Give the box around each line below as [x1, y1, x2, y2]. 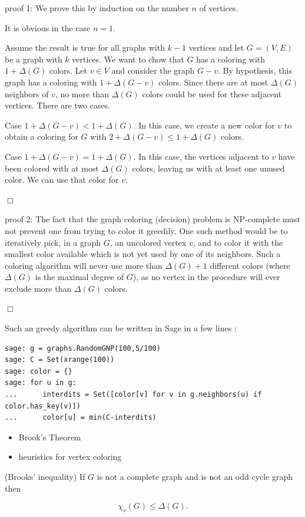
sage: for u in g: [5, 378, 77, 387]
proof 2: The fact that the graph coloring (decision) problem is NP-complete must [5, 213, 300, 225]
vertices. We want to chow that [72, 52, 184, 65]
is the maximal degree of [35, 271, 124, 283]
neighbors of [5, 87, 49, 100]
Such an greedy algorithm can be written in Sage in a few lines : [5, 322, 237, 334]
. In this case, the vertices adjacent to [133, 150, 269, 162]
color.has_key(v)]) [5, 401, 81, 410]
